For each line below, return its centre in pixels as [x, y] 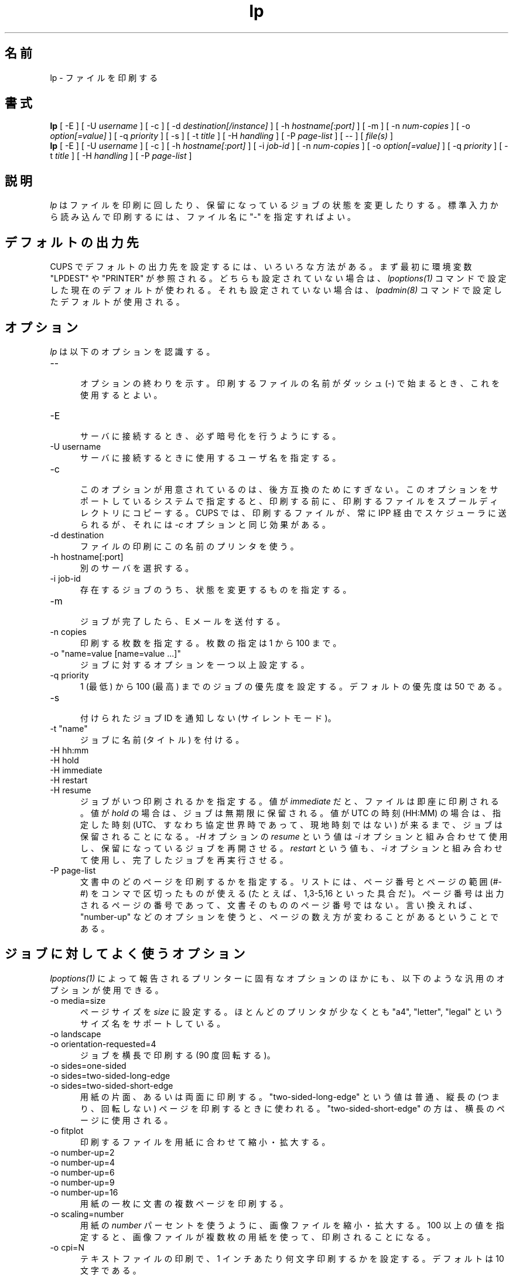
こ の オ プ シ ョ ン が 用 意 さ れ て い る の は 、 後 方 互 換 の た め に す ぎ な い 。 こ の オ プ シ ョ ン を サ [289, 489]
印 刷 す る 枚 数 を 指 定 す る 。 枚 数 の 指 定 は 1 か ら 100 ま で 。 [211, 643]
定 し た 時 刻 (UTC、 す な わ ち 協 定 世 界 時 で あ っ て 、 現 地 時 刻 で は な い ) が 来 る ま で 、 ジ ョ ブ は [292, 824]
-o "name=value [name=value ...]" [115, 653]
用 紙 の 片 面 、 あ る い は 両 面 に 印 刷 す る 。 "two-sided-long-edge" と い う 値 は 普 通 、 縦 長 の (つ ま [290, 1096]
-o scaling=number [87, 1214]
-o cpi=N [67, 1247]
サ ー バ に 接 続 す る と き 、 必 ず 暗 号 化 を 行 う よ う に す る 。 [211, 436]
